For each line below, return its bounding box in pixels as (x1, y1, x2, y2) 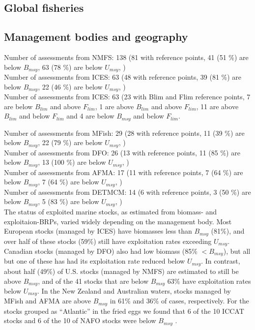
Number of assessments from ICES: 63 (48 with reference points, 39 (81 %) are (4, 72, 242, 82)
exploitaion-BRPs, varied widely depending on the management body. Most (4, 216, 232, 226)
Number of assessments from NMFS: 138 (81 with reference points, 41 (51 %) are (4, 52, 249, 62)
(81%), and (211, 226, 245, 236)
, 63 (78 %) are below (38, 61, 103, 72)
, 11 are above (196, 101, 239, 111)
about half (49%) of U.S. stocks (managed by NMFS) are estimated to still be (4, 266, 239, 276)
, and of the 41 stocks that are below (38, 275, 149, 286)
